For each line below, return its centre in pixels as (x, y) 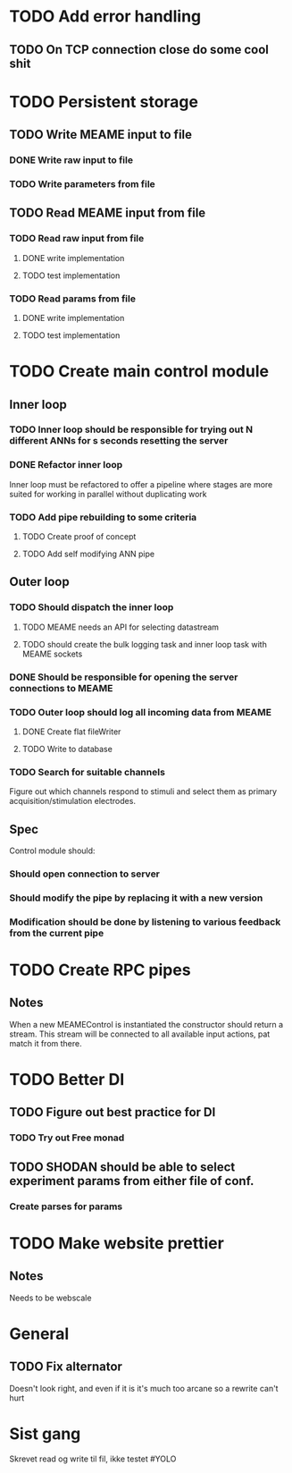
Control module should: (52, 851)
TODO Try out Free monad (67, 1138)
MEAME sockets (52, 654)
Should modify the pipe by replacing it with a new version (136, 898)
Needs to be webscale (50, 1298)
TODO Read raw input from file (77, 239)
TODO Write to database (67, 749)
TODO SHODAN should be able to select (122, 1167)
